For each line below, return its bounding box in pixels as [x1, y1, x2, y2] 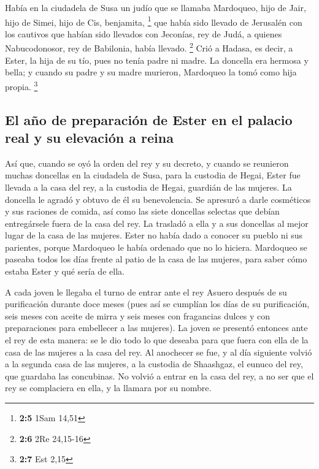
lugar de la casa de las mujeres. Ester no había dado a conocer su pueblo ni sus [5, 229, 303, 242]
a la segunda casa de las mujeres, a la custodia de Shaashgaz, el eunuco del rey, [5, 357, 303, 370]
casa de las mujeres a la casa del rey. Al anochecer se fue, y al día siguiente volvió [5, 345, 312, 358]
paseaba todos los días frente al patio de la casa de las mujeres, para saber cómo [5, 253, 307, 265]
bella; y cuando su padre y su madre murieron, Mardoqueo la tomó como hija [5, 66, 297, 78]
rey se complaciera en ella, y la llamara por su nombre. [5, 381, 212, 394]
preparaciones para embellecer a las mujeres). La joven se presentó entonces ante [5, 321, 308, 334]
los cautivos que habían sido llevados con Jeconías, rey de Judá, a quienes [5, 27, 282, 40]
